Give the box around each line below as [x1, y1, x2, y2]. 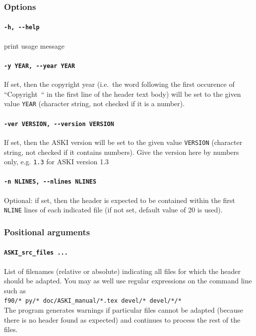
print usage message [4, 40, 64, 51]
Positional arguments [4, 225, 90, 238]
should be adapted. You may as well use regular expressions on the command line [4, 275, 252, 286]
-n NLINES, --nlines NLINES [4, 178, 97, 186]
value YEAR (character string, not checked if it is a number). [4, 98, 185, 109]
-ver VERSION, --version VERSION [4, 120, 114, 128]
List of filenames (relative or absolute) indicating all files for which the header [4, 266, 241, 276]
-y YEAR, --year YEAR [4, 62, 75, 69]
